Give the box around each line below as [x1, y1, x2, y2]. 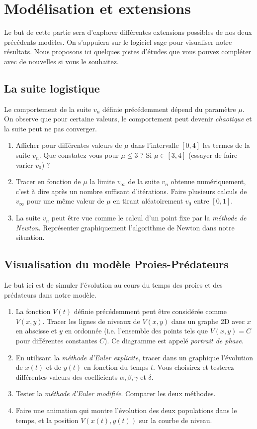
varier [15, 159, 33, 170]
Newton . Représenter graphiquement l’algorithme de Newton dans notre [15, 222, 235, 232]
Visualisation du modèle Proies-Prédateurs [4, 256, 229, 272]
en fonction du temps [84, 362, 149, 372]
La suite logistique [4, 80, 100, 96]
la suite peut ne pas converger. [4, 123, 97, 133]
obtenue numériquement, [171, 176, 246, 187]
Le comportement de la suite [4, 104, 91, 114]
